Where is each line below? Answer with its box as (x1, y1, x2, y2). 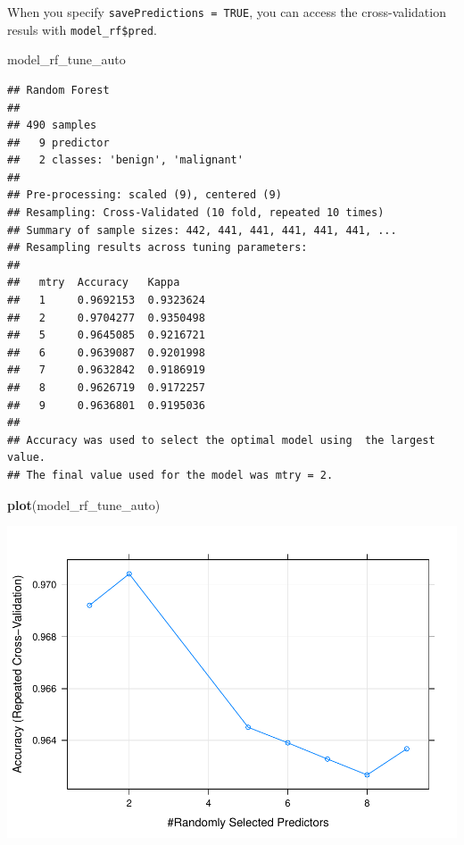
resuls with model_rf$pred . (7, 20, 157, 38)
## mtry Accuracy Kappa (7, 276, 180, 289)
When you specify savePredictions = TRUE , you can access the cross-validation (7, 3, 446, 21)
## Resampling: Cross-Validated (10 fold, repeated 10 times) (7, 206, 385, 220)
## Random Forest (7, 83, 110, 96)
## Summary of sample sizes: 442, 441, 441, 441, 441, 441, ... (7, 223, 397, 237)
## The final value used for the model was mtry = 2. (7, 468, 334, 481)
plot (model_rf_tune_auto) (7, 495, 161, 514)
